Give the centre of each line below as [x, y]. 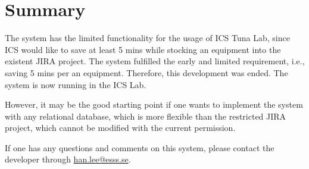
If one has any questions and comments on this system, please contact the [140, 147]
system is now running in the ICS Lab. [76, 84]
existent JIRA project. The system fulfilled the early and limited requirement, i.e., [155, 61]
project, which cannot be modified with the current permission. [120, 128]
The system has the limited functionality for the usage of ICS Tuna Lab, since [147, 38]
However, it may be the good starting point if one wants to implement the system [154, 104]
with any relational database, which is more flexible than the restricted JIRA [146, 116]
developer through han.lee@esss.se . [68, 159]
